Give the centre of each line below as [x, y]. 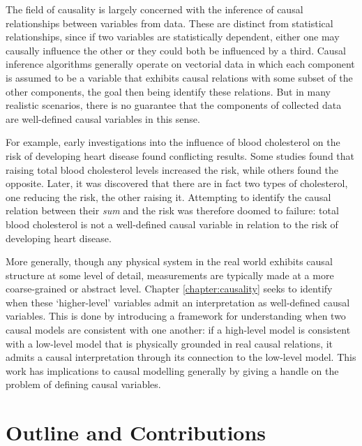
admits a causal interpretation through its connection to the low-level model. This [181, 357]
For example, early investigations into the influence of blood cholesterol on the [173, 142]
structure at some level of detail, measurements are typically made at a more [170, 275]
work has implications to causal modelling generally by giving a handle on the [172, 370]
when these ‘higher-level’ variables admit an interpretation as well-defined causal [178, 302]
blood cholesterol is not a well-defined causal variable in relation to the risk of [172, 224]
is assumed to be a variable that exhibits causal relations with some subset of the [179, 77]
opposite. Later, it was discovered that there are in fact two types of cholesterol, [177, 183]
